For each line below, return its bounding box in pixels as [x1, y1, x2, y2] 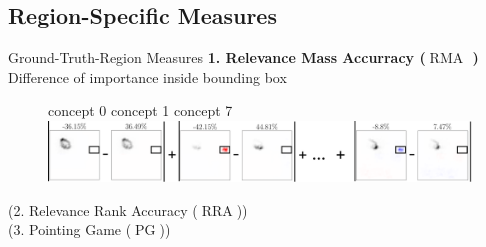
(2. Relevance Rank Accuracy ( [8, 199, 198, 220]
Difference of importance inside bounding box [8, 66, 287, 87]
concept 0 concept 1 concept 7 [48, 100, 233, 121]
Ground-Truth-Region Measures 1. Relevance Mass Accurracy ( [8, 47, 426, 68]
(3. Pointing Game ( [8, 219, 132, 240]
